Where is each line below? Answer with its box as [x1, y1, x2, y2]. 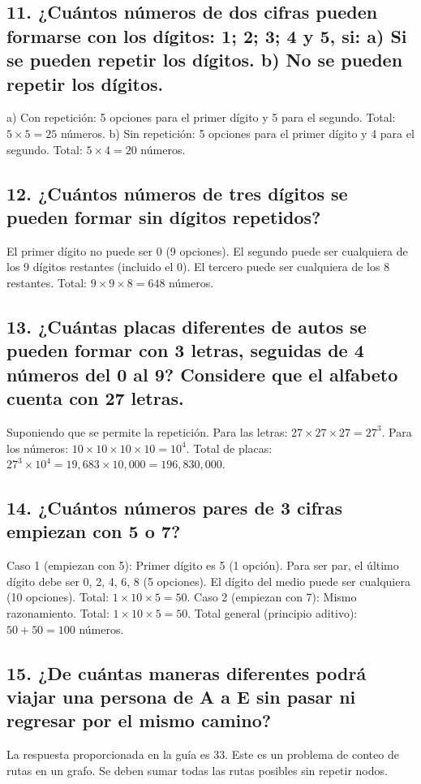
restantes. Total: [6, 274, 87, 291]
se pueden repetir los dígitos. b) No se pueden [6, 47, 403, 72]
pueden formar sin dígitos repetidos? [6, 204, 321, 229]
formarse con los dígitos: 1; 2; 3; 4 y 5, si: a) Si [6, 23, 407, 48]
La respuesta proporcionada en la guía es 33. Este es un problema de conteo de [6, 746, 399, 763]
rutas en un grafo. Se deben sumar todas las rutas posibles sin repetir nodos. [6, 761, 388, 778]
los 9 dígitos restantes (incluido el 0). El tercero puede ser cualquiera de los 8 [6, 258, 390, 275]
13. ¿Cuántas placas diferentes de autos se [6, 313, 367, 338]
